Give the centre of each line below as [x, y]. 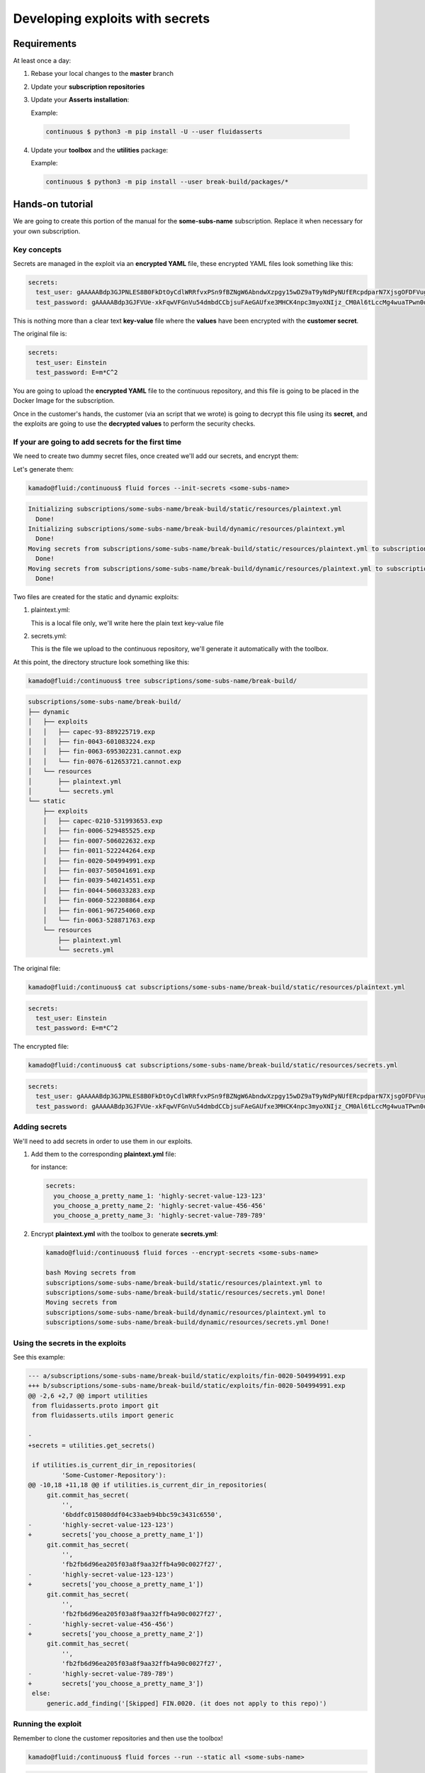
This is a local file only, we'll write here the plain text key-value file [127, 623]
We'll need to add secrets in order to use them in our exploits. [103, 1141]
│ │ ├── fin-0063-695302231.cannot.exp [105, 751]
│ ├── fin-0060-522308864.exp [99, 900]
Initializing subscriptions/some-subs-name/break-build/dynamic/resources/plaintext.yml [187, 529]
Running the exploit [47, 1724]
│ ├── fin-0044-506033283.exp [99, 890]
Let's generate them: [44, 469]
